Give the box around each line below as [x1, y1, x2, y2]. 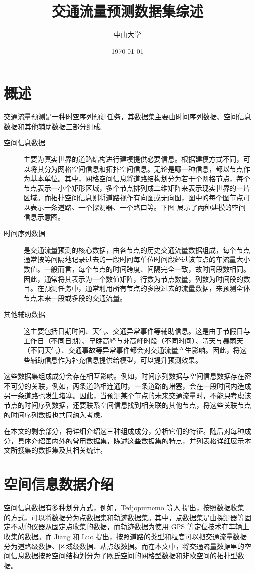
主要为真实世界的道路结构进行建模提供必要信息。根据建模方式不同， [24, 154, 243, 164]
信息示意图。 [24, 211, 65, 222]
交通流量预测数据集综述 [51, 1, 203, 21]
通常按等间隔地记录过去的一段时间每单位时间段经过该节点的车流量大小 [24, 254, 250, 264]
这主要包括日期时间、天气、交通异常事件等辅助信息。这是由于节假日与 [24, 325, 250, 336]
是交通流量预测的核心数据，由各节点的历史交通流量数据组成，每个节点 [24, 244, 250, 255]
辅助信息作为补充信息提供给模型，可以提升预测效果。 [30, 354, 202, 365]
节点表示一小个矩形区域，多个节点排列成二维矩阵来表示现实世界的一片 [24, 182, 250, 193]
